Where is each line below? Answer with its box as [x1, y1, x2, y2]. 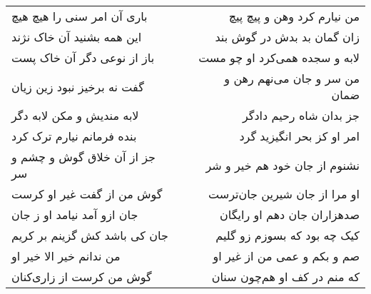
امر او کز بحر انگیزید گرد [239, 128, 360, 144]
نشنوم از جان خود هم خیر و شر [205, 156, 360, 173]
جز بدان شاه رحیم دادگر [243, 107, 360, 123]
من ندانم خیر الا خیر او [11, 248, 121, 264]
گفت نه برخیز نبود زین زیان [11, 78, 144, 95]
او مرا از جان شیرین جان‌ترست [208, 186, 360, 202]
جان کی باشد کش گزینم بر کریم [11, 227, 168, 243]
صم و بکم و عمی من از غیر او [213, 248, 360, 264]
